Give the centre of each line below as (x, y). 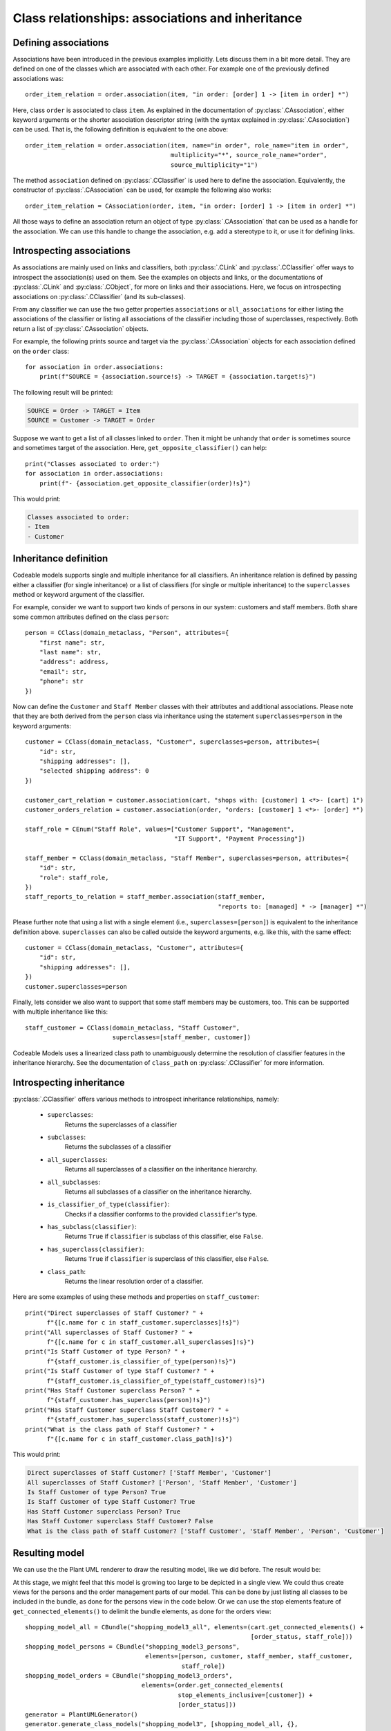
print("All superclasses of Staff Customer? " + (109, 1332)
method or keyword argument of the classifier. (79, 595)
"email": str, (63, 671)
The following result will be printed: (63, 392)
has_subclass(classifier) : (92, 1227)
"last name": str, (70, 652)
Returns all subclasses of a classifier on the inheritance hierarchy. (158, 1192)
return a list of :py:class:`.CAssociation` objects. (80, 328)
